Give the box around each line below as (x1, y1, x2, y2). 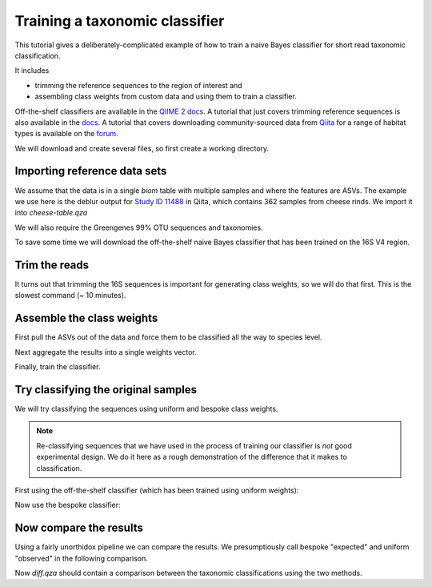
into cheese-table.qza (14, 208, 88, 218)
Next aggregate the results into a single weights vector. (14, 347, 198, 356)
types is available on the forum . (14, 129, 119, 139)
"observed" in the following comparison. (14, 553, 148, 563)
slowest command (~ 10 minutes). (14, 291, 126, 300)
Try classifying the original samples (14, 383, 198, 396)
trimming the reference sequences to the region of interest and (34, 80, 243, 90)
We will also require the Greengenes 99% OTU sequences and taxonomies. (14, 223, 263, 232)
